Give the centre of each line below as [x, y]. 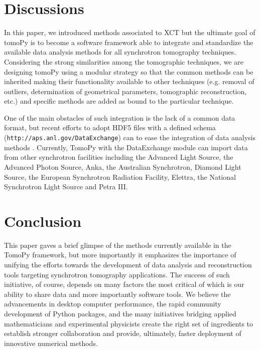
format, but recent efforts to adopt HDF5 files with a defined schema [110, 127]
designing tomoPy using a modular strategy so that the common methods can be [129, 71]
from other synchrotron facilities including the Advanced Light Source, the [119, 157]
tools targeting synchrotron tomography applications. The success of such [117, 274]
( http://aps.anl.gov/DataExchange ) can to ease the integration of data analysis [130, 137]
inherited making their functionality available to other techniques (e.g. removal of [129, 81]
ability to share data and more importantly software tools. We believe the [117, 294]
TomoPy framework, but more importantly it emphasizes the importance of [120, 255]
